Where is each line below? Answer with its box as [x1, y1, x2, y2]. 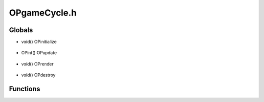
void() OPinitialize [21, 39, 57, 45]
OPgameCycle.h [9, 7, 77, 18]
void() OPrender [21, 61, 54, 67]
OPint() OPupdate [21, 50, 57, 56]
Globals [9, 26, 33, 34]
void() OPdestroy [21, 72, 56, 78]
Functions [9, 85, 41, 93]
